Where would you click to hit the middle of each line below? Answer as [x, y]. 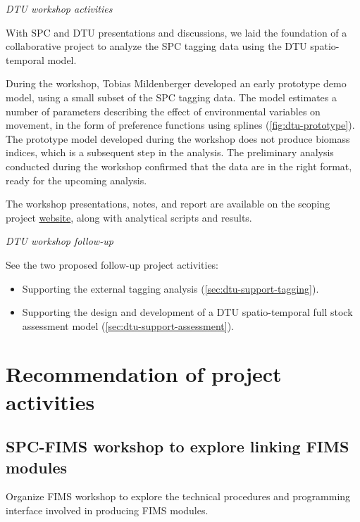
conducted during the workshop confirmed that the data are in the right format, [179, 166]
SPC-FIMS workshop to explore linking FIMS [178, 446]
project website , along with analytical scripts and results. [129, 217]
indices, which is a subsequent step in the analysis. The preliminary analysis [170, 152]
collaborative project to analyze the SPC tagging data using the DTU [156, 46]
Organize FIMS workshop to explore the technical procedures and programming [178, 496]
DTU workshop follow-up [60, 241]
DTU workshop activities [59, 8]
